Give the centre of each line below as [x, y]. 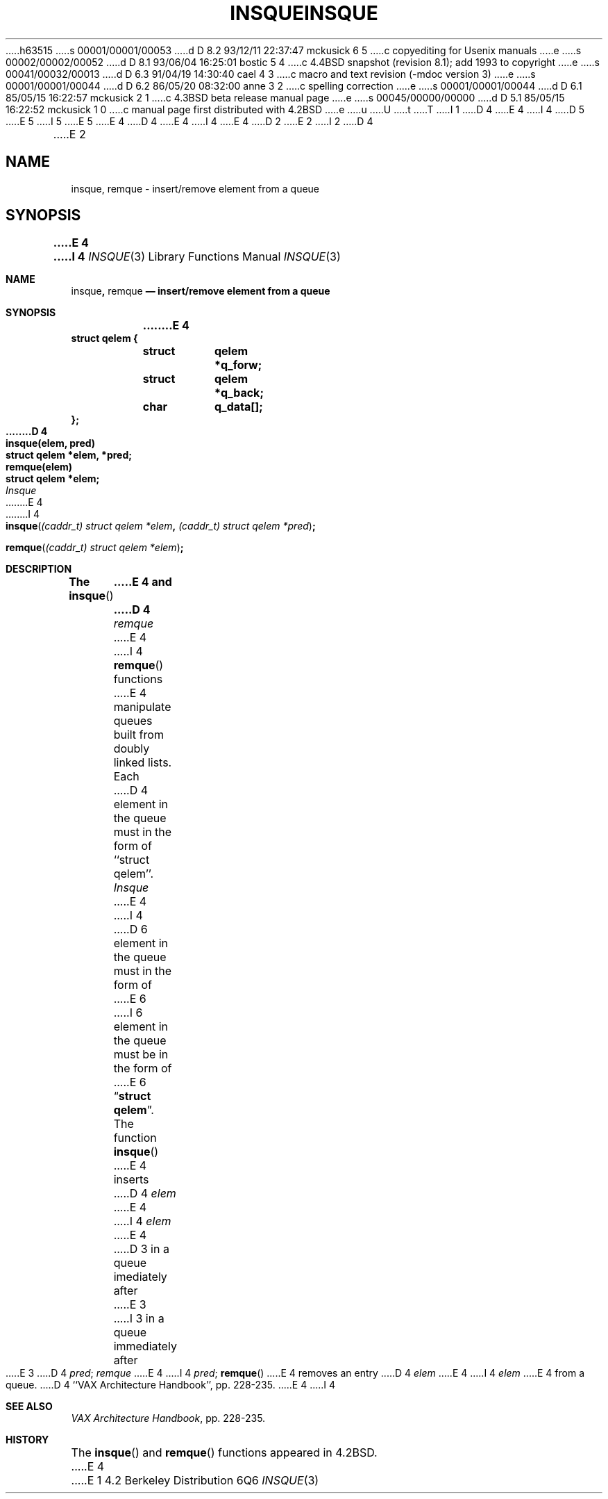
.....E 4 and [143, 582]
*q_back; [239, 393]
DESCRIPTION [39, 569]
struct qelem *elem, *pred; [69, 455]
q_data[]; [238, 407]
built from [138, 735]
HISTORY [27, 1440]
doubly [132, 749]
